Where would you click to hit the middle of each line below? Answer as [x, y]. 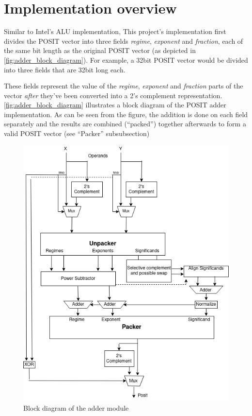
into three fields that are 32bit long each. [65, 69]
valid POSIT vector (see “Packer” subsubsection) [77, 133]
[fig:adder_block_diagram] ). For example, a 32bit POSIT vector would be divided [126, 60]
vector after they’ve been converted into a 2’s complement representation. [113, 95]
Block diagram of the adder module [76, 407]
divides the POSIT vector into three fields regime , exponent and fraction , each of [124, 41]
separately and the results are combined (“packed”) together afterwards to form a [125, 124]
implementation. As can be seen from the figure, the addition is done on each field [126, 114]
